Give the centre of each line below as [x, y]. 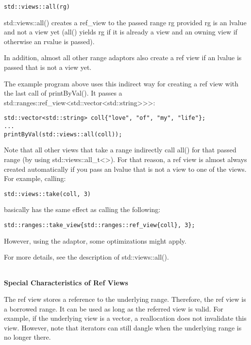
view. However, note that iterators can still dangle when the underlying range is [123, 327]
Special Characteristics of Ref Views [66, 283]
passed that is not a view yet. [48, 67]
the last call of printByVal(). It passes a [63, 93]
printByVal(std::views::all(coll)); [63, 134]
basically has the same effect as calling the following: [82, 209]
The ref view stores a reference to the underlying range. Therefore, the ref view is [125, 299]
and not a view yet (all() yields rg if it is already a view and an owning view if [121, 32]
